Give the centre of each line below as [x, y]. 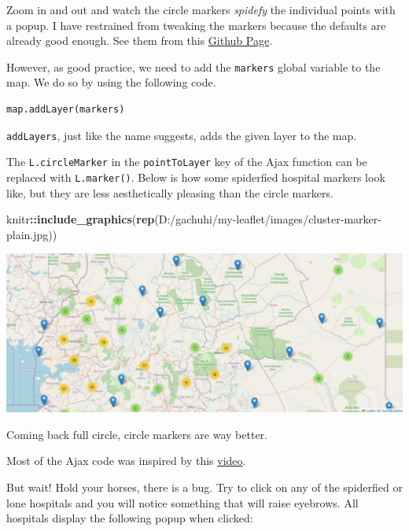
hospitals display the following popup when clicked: [130, 518]
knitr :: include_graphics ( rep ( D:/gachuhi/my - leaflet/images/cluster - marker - [194, 219]
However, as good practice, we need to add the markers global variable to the [193, 66]
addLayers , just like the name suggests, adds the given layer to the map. [182, 135]
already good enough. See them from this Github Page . [140, 41]
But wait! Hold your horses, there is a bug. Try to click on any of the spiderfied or [204, 487]
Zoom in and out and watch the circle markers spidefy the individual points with [201, 9]
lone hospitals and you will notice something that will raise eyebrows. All [182, 502]
